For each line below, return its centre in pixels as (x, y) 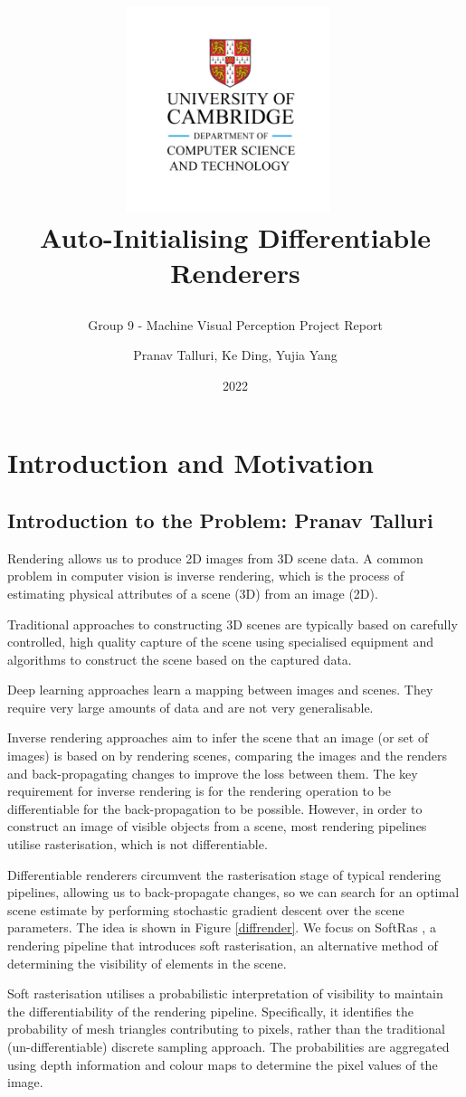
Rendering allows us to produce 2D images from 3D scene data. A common (215, 558)
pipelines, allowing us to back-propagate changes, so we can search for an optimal (233, 892)
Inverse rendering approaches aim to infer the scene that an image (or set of (218, 738)
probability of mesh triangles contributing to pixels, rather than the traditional (226, 1029)
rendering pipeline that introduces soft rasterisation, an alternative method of (223, 945)
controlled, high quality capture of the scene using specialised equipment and (220, 642)
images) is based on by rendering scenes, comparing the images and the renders (228, 756)
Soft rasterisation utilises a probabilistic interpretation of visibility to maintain (225, 993)
